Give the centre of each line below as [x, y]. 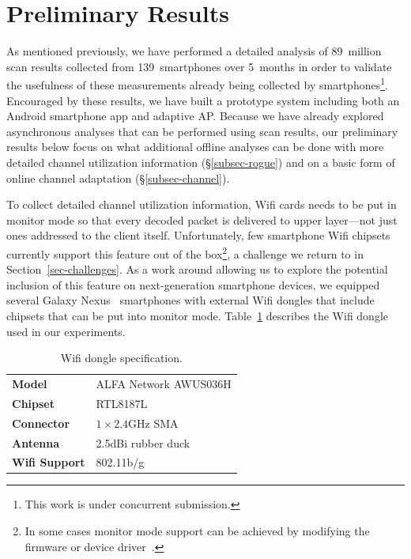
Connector [41, 423]
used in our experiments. [66, 331]
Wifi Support [49, 462]
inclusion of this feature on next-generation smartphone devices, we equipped [193, 284]
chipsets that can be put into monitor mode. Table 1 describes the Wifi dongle [198, 315]
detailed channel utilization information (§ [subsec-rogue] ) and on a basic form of [201, 162]
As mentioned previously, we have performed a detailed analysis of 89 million [194, 51]
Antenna [36, 442]
